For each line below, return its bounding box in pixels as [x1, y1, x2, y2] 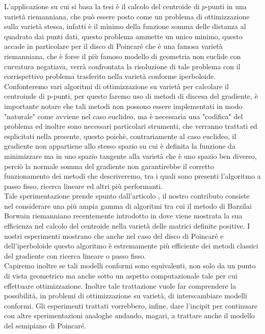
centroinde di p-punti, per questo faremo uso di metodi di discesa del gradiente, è [4, 91, 258, 101]
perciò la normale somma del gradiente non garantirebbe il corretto [4, 160, 214, 171]
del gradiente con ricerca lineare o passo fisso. [4, 250, 146, 261]
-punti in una [205, 1, 247, 11]
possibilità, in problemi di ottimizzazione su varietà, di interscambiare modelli [4, 290, 247, 301]
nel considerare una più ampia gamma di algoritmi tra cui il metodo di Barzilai [4, 200, 252, 211]
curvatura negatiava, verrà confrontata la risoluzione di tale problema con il [4, 61, 241, 71]
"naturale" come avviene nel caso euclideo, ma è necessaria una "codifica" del [4, 110, 243, 121]
